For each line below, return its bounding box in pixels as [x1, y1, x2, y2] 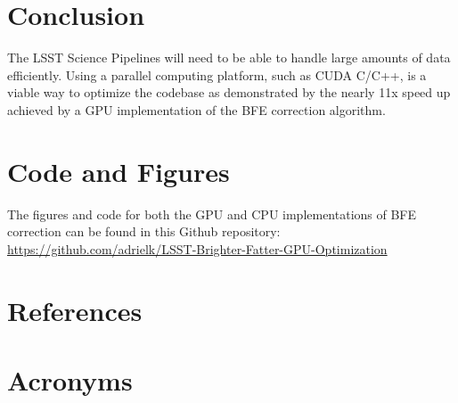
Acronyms [7, 361, 133, 398]
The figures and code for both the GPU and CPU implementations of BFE [7, 204, 417, 223]
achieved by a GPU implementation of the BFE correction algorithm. [7, 100, 386, 119]
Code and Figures [7, 152, 230, 189]
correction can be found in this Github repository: [7, 222, 281, 241]
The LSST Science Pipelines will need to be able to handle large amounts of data [7, 48, 451, 67]
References [7, 292, 143, 328]
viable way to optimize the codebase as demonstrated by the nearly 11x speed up [7, 83, 451, 102]
